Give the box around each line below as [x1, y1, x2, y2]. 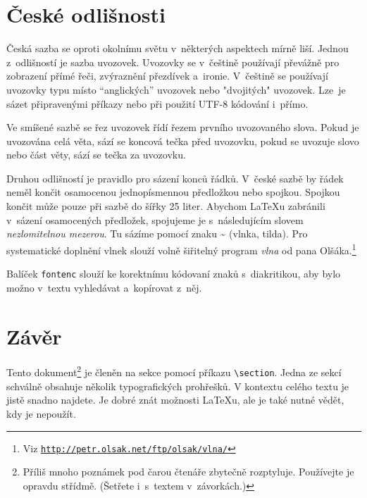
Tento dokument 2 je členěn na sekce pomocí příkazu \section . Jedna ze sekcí [6, 363, 342, 380]
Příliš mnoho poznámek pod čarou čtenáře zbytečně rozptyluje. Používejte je [23, 464, 354, 479]
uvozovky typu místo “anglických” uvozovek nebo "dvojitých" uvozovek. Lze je [6, 82, 346, 97]
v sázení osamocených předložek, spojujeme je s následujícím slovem [6, 212, 304, 227]
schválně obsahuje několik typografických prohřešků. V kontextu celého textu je [6, 378, 349, 393]
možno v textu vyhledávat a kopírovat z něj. [6, 280, 202, 294]
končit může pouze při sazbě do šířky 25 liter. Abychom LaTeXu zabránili [6, 199, 325, 213]
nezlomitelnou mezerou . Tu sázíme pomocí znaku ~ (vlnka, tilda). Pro [6, 226, 308, 241]
